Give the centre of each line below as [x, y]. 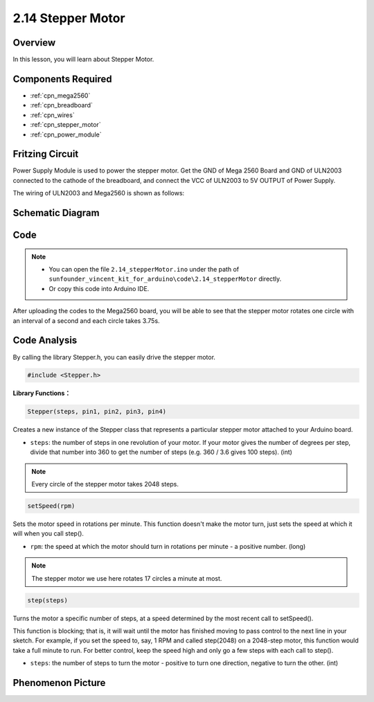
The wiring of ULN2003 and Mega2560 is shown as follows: [99, 193]
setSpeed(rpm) [51, 506]
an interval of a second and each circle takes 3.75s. [86, 321]
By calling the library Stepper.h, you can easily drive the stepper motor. [114, 357]
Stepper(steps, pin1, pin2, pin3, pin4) [97, 412]
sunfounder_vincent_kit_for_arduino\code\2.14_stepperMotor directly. [165, 279]
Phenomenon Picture [59, 683]
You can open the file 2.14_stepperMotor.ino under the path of [144, 270]
